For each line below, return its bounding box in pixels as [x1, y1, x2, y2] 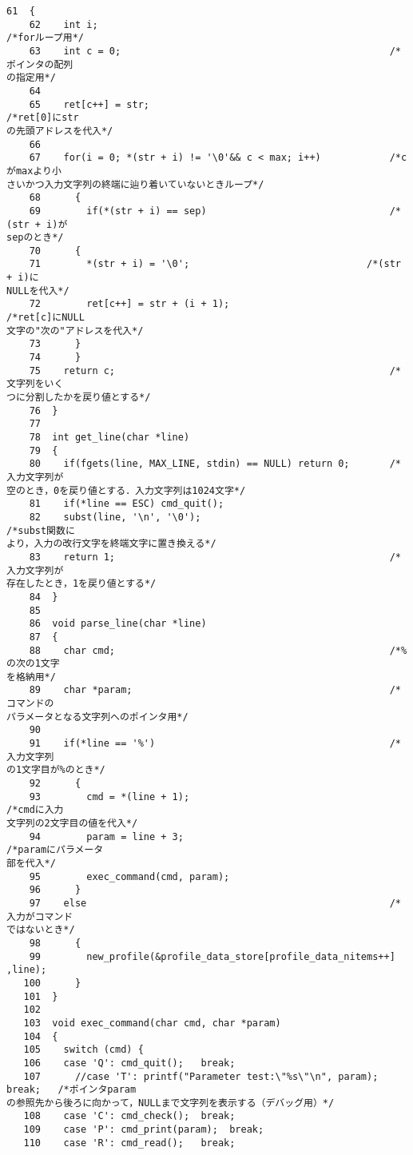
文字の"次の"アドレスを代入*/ [6, 325, 144, 337]
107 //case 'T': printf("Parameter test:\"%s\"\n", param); [23, 1070, 379, 1082]
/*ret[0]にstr [6, 112, 79, 124]
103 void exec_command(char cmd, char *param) [23, 1017, 281, 1029]
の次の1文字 [6, 658, 60, 670]
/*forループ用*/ [6, 32, 84, 44]
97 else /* [29, 897, 401, 909]
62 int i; [29, 18, 98, 30]
